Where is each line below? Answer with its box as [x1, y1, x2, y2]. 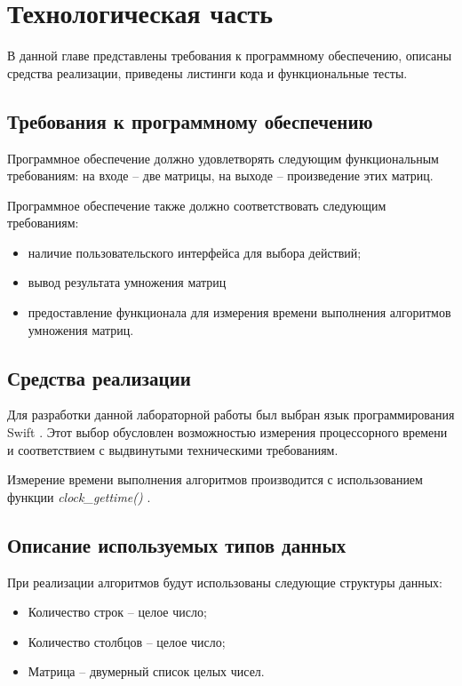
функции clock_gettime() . [7, 487, 151, 506]
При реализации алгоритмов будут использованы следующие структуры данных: [7, 572, 442, 591]
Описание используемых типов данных [7, 530, 346, 558]
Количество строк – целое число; [28, 602, 207, 621]
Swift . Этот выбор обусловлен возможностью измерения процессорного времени [7, 423, 448, 442]
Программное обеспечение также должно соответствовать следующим [7, 195, 386, 214]
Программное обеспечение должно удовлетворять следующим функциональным [7, 148, 439, 167]
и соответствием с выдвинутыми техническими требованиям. [7, 440, 339, 459]
